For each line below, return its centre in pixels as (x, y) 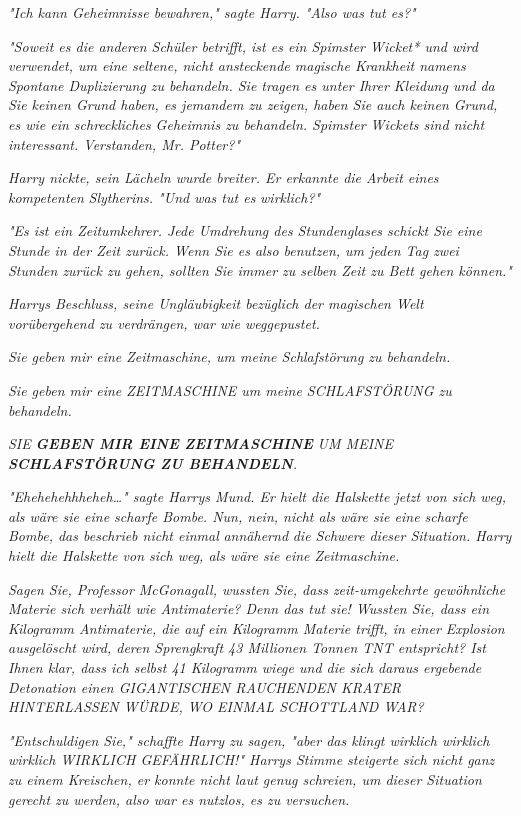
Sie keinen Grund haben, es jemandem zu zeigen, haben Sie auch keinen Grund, (253, 104)
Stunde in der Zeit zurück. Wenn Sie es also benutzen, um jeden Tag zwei (233, 249)
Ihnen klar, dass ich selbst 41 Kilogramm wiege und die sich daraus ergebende (245, 667)
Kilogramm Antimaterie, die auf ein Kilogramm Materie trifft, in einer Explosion (256, 627)
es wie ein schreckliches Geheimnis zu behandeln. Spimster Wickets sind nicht (246, 123)
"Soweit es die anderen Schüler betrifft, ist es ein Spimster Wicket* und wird (243, 45)
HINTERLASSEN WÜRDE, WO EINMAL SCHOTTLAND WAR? (216, 706)
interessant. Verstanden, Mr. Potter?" (124, 143)
